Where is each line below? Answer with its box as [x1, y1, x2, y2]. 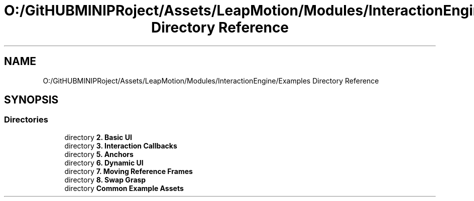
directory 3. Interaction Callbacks [64, 141, 177, 150]
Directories [4, 114, 48, 125]
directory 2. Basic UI [64, 132, 132, 141]
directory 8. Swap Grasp [64, 175, 146, 184]
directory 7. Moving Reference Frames [64, 166, 193, 175]
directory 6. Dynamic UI [64, 158, 144, 167]
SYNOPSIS [4, 93, 59, 106]
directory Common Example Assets [64, 183, 184, 192]
